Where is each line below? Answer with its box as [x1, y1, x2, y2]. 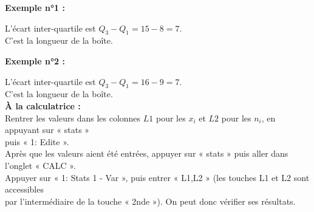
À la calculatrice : [5, 99, 81, 112]
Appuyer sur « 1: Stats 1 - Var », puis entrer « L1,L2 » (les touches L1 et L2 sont [5, 171, 310, 183]
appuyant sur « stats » [5, 123, 90, 136]
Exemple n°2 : [5, 54, 65, 67]
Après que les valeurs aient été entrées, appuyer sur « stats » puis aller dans [5, 147, 288, 160]
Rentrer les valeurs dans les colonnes [5, 111, 141, 124]
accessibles [5, 183, 44, 196]
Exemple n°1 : [5, 1, 65, 13]
